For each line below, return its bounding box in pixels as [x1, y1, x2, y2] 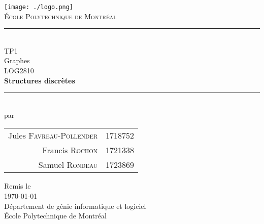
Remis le [4, 181, 31, 191]
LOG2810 [4, 65, 34, 76]
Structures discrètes [4, 75, 75, 85]
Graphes [4, 55, 30, 66]
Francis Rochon [42, 144, 98, 156]
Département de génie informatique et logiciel [4, 200, 146, 211]
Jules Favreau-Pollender [8, 129, 98, 142]
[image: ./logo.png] [4, 4, 74, 11]
